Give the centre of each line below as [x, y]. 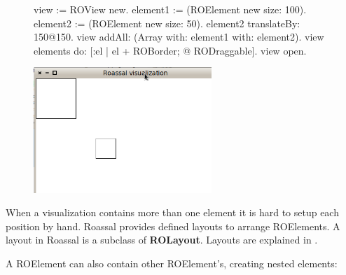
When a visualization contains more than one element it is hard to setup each [172, 212]
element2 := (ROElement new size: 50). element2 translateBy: [167, 23]
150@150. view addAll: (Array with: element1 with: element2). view [179, 37]
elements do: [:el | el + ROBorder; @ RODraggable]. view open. [170, 50]
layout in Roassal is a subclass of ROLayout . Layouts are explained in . [162, 240]
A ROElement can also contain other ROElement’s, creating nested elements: [172, 263]
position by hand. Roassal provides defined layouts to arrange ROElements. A [173, 226]
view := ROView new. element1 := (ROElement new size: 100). [170, 9]
